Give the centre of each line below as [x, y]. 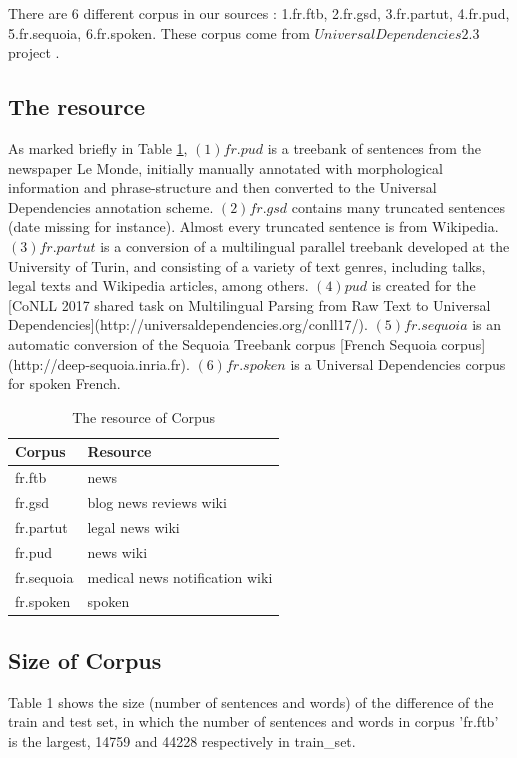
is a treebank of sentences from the [374, 147]
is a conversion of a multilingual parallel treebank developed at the [305, 245]
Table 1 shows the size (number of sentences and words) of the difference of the [251, 701]
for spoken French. [64, 383]
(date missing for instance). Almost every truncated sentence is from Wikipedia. [253, 226]
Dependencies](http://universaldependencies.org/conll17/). [188, 324]
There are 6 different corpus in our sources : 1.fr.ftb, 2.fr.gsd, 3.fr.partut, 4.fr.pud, [259, 13]
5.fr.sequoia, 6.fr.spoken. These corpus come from [159, 32]
